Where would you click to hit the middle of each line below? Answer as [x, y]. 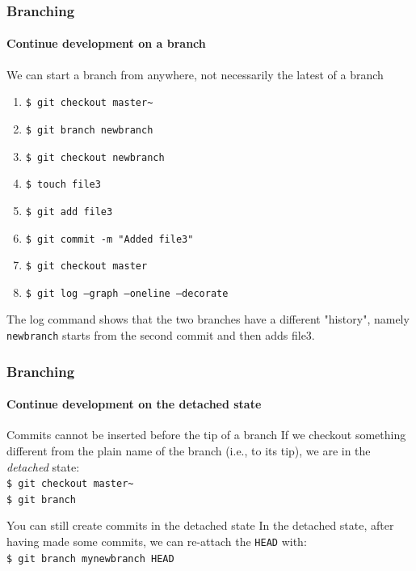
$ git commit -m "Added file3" [109, 239]
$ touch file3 [63, 185]
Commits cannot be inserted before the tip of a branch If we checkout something [206, 435]
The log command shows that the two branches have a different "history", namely [208, 319]
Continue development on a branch [106, 43]
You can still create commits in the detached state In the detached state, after [200, 525]
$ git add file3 [69, 211]
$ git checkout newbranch [95, 157]
